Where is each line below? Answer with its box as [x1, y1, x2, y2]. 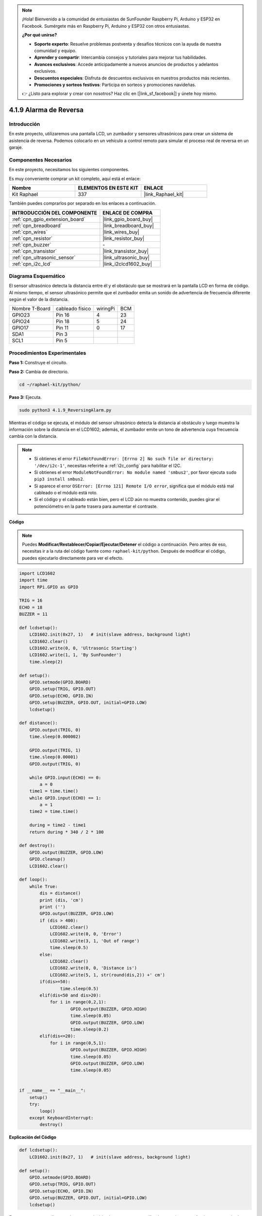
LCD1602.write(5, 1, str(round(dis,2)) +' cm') [49, 972, 165, 978]
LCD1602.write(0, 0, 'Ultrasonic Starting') [29, 645, 137, 651]
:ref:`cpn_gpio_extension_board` [12, 215, 86, 222]
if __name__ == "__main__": [19, 1088, 86, 1093]
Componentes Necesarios [9, 157, 72, 163]
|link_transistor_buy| [102, 248, 149, 254]
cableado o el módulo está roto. [34, 490, 98, 496]
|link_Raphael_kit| [144, 191, 184, 198]
